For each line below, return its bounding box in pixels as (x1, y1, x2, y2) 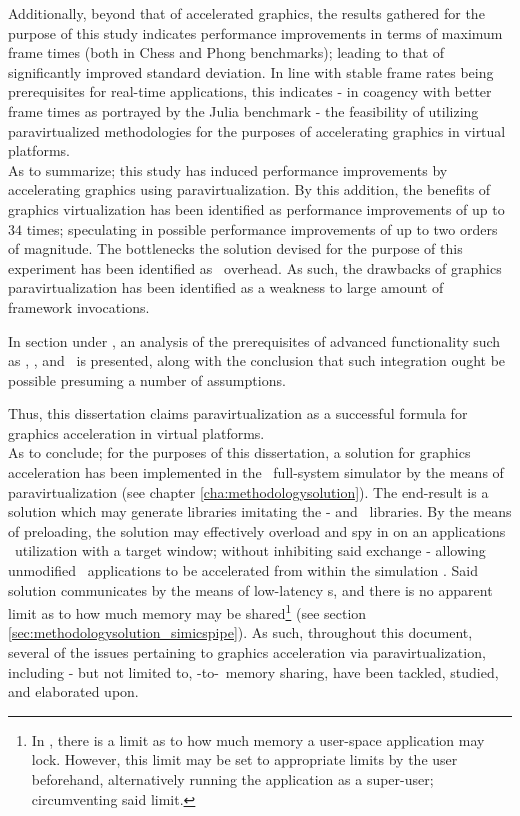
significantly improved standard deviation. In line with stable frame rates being (8, 61, 494, 82)
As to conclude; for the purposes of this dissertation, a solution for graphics (8, 442, 471, 463)
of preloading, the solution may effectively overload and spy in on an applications (8, 520, 506, 541)
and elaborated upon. (8, 681, 139, 702)
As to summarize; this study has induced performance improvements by (8, 159, 448, 180)
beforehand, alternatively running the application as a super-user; (31, 769, 434, 790)
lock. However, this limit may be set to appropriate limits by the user (31, 749, 458, 770)
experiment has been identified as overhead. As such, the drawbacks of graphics (8, 257, 502, 278)
